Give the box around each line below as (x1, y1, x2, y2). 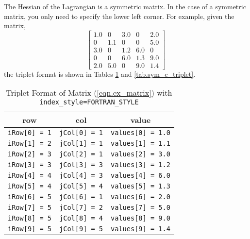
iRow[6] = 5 (8, 192, 52, 201)
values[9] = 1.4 (111, 224, 170, 233)
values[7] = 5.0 (111, 203, 170, 211)
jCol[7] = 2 (59, 203, 103, 211)
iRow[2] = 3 (8, 150, 52, 158)
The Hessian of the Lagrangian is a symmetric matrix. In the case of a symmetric (4, 1, 246, 11)
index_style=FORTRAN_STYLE (39, 98, 139, 106)
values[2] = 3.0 (111, 150, 170, 158)
